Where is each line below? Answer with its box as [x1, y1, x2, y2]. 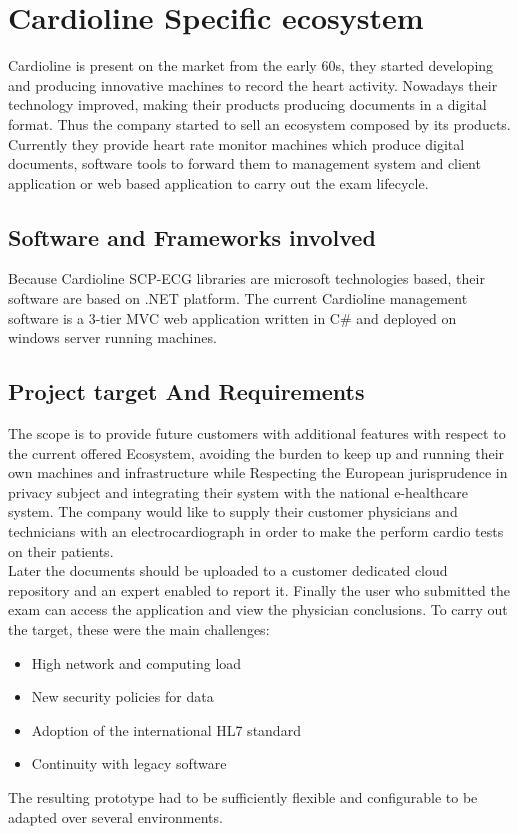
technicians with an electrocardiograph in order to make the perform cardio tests [8, 521, 504, 542]
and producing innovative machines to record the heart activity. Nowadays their [8, 74, 498, 95]
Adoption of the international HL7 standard [31, 719, 301, 740]
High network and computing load [31, 652, 242, 673]
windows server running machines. [8, 327, 217, 348]
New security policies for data [31, 686, 214, 707]
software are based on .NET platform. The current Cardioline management [8, 288, 468, 309]
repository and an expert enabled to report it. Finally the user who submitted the [8, 579, 510, 600]
